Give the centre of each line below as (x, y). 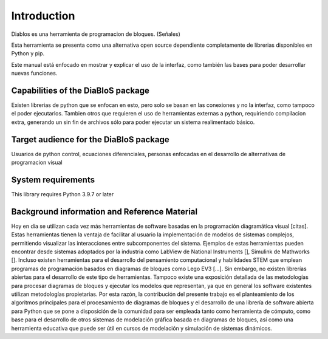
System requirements (53, 180)
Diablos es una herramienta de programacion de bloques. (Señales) (96, 34)
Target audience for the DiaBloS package (90, 139)
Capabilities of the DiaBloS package (80, 90)
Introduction (43, 16)
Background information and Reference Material (104, 212)
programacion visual (37, 163)
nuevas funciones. (34, 74)
